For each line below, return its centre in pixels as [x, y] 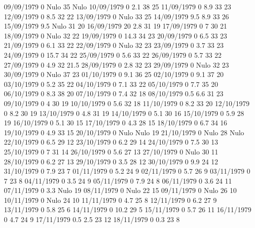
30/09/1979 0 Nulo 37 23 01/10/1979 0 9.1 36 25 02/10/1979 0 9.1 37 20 [114, 74]
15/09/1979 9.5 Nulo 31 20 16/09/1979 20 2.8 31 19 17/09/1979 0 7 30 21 [116, 26]
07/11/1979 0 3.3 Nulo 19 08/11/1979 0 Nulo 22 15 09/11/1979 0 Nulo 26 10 [120, 190]
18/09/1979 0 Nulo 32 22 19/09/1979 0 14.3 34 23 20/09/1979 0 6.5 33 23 [116, 35]
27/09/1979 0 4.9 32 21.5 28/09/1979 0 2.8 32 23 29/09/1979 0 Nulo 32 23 [117, 64]
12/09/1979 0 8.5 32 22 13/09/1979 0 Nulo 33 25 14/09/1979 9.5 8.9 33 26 [117, 16]
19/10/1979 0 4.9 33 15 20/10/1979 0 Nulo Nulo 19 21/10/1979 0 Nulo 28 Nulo [124, 132]
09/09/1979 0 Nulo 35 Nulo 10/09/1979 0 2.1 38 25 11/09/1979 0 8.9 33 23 [118, 6]
